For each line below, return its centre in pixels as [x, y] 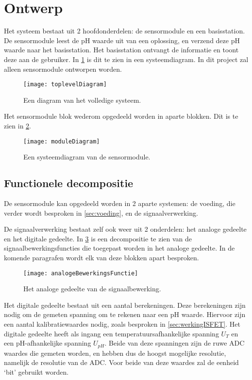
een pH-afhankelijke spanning [48, 343]
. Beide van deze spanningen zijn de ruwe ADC [175, 343]
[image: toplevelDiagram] [65, 85]
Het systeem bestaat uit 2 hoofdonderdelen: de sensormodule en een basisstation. [125, 31]
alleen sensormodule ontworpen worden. [63, 69]
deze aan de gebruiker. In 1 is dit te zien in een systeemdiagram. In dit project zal [126, 59]
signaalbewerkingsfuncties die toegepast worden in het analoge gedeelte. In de [119, 248]
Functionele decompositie [69, 183]
